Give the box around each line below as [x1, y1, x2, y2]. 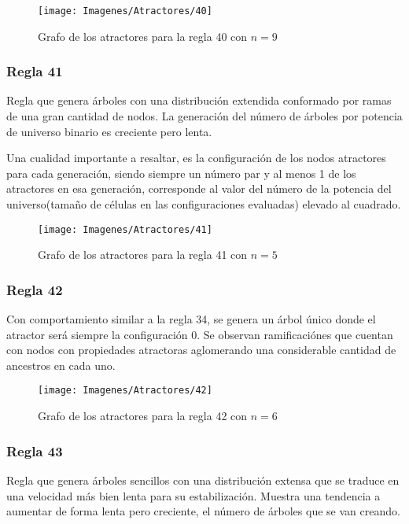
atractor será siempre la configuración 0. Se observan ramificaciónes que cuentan [6, 326, 393, 342]
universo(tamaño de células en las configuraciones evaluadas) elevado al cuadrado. [6, 196, 401, 212]
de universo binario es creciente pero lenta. [6, 123, 212, 139]
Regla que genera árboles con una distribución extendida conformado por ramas [6, 92, 392, 109]
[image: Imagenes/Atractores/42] [38, 385, 212, 397]
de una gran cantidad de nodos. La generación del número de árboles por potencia [6, 108, 403, 124]
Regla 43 [6, 441, 63, 460]
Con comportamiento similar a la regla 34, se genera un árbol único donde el [6, 311, 376, 327]
